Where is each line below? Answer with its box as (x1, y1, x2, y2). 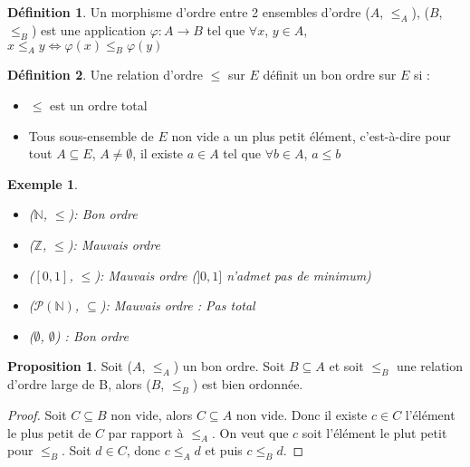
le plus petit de (7, 423, 91, 442)
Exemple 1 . (7, 174, 78, 193)
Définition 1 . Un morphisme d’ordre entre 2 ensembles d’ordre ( (7, 3, 370, 21)
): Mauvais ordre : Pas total (100, 296, 255, 315)
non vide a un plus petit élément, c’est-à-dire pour (171, 126, 451, 145)
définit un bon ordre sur (263, 65, 397, 84)
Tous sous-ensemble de (28, 126, 154, 145)
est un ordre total (50, 95, 148, 114)
